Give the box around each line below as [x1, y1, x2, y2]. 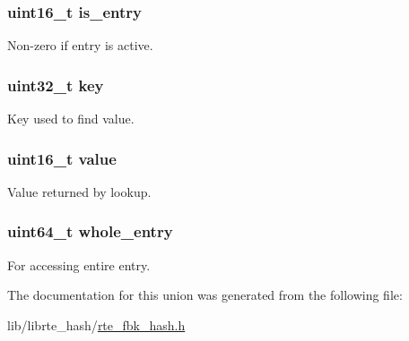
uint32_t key [7, 73, 104, 96]
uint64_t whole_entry [7, 220, 173, 243]
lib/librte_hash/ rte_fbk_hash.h [7, 315, 186, 334]
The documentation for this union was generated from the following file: [7, 286, 403, 304]
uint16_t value [7, 147, 117, 169]
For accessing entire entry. [7, 255, 151, 274]
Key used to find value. [7, 109, 135, 128]
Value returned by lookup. [7, 182, 152, 200]
